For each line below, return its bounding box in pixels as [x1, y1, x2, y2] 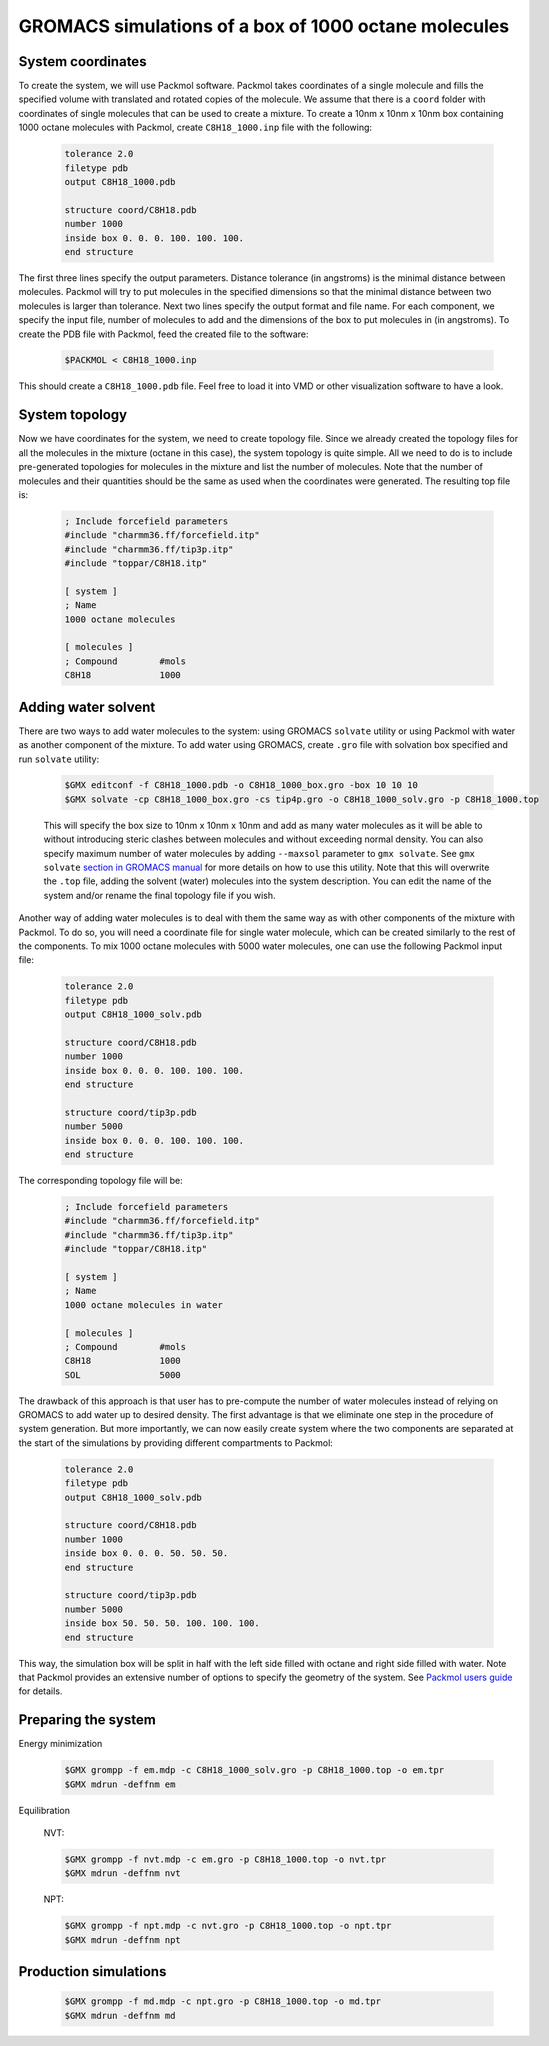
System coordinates [18, 53, 147, 70]
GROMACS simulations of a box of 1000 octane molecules [18, 15, 510, 37]
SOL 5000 [64, 1369, 182, 1380]
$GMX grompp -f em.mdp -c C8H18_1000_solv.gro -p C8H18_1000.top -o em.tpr [64, 1765, 445, 1776]
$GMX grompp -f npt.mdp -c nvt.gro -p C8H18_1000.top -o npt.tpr [64, 1920, 392, 1932]
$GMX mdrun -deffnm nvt [64, 1868, 182, 1879]
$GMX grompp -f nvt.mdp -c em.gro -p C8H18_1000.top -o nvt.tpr [64, 1853, 387, 1865]
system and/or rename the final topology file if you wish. [43, 889, 276, 901]
